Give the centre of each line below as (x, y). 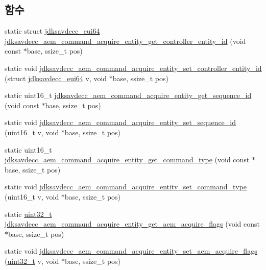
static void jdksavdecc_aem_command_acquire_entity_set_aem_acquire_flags (131, 251)
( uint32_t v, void (32, 261)
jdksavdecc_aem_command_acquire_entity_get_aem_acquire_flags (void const (132, 224)
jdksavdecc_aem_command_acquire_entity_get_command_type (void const (127, 159)
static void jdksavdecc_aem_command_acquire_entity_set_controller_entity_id (133, 68)
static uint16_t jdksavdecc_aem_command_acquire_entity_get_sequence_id (128, 95)
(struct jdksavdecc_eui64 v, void (56, 78)
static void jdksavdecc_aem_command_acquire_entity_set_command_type (126, 187)
